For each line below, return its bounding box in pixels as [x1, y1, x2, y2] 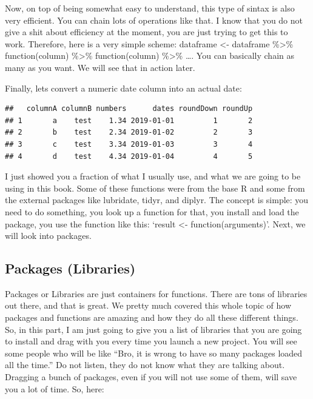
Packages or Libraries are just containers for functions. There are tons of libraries [5, 287, 308, 300]
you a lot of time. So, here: [5, 382, 104, 395]
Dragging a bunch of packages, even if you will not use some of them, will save [5, 370, 297, 383]
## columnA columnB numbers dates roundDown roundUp [5, 104, 253, 113]
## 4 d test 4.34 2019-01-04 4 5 [5, 152, 253, 161]
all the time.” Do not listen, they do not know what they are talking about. [5, 358, 285, 371]
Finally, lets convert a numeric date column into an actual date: [5, 81, 242, 94]
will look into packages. [5, 229, 92, 242]
